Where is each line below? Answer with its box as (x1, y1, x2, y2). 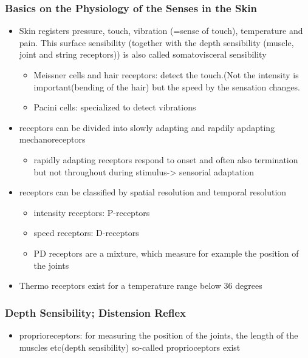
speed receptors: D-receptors (33, 226, 139, 239)
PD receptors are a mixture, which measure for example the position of (33, 246, 299, 259)
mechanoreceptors (19, 133, 86, 146)
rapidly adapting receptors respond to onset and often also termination (33, 153, 298, 166)
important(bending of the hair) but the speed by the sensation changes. (33, 80, 300, 93)
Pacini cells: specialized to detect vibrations (33, 101, 196, 113)
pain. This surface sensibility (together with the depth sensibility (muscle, (19, 36, 294, 49)
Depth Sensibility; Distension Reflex (5, 305, 187, 320)
